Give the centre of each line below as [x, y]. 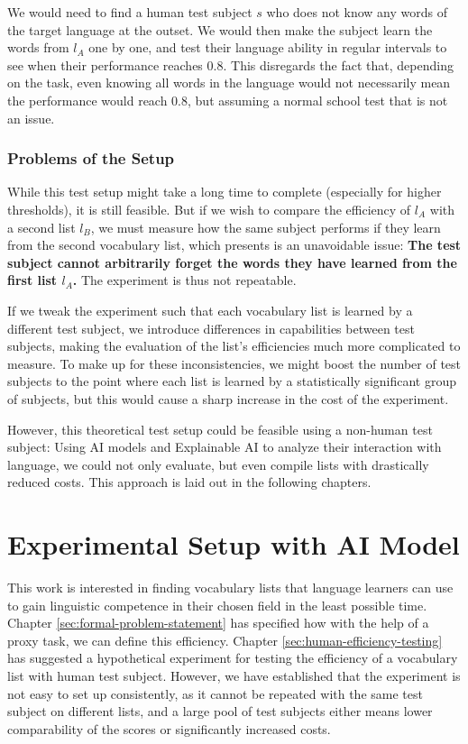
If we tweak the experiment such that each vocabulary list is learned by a [210, 310]
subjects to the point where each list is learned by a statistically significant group [232, 381]
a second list [41, 227]
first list [32, 280]
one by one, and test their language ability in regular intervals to [268, 47]
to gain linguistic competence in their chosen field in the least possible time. [217, 605]
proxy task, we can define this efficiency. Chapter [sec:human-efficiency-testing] [225, 640]
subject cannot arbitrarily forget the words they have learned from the [232, 262]
